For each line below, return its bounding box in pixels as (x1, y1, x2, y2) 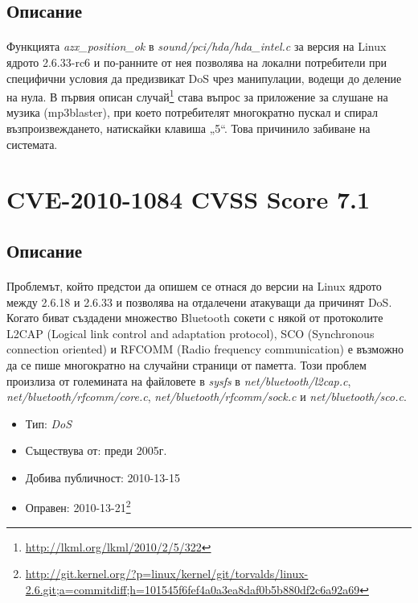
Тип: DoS (25, 415, 72, 432)
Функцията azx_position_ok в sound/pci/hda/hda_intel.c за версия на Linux (6, 38, 387, 55)
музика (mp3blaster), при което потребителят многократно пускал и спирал (6, 104, 378, 121)
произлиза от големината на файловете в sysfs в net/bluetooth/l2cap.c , (6, 372, 351, 389)
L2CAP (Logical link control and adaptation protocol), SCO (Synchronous (6, 324, 375, 341)
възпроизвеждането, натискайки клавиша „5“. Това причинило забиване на (6, 120, 371, 136)
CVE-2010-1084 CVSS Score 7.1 (6, 183, 371, 216)
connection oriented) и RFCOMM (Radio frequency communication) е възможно (6, 341, 404, 357)
